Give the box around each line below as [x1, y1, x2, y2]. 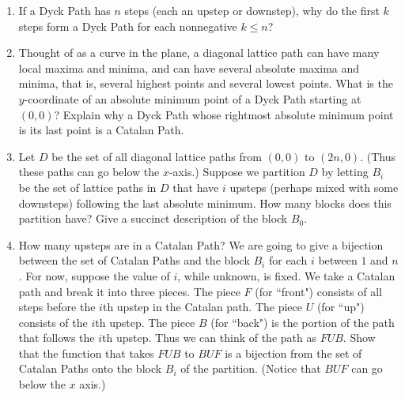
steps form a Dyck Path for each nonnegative [18, 17, 237, 34]
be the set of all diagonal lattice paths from [51, 148, 262, 164]
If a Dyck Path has [18, 2, 111, 18]
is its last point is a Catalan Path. [18, 122, 184, 138]
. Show [343, 329, 376, 346]
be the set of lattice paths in [18, 178, 157, 195]
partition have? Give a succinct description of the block [18, 210, 288, 227]
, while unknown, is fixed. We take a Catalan [177, 267, 396, 283]
